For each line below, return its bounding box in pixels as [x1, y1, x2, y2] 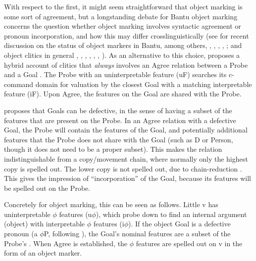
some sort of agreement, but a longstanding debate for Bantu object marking [4, 11, 238, 21]
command [4, 79, 34, 89]
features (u [59, 209, 92, 219]
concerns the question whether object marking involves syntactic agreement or [4, 21, 241, 31]
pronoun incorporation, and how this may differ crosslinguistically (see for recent [4, 30, 249, 41]
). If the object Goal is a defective [128, 218, 231, 229]
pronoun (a [4, 228, 38, 239]
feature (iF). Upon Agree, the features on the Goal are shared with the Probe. [4, 88, 242, 99]
